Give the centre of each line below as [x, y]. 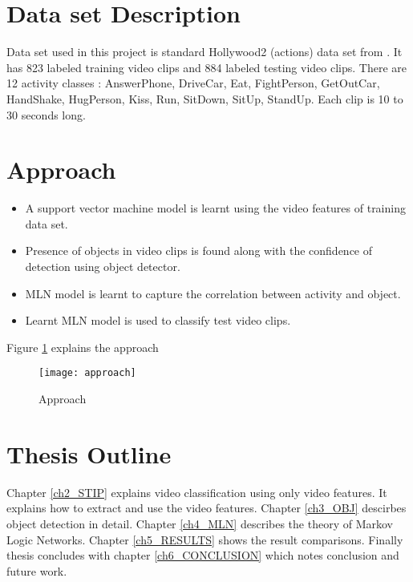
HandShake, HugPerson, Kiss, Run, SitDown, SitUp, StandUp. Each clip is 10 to [205, 98]
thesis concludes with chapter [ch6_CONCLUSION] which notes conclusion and [203, 555]
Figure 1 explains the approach [83, 347]
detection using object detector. [103, 266]
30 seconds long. [46, 114]
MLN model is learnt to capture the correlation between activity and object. [213, 293]
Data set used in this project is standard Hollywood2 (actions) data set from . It [204, 52]
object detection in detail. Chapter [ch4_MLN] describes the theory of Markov [200, 523]
